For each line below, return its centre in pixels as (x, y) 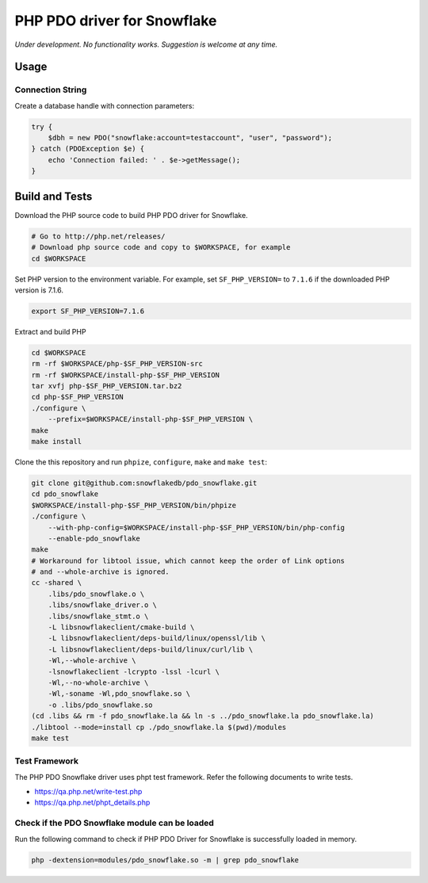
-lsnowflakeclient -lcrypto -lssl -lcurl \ (134, 671)
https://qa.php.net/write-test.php (88, 792)
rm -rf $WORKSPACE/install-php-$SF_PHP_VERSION (125, 375)
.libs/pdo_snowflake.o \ (96, 594)
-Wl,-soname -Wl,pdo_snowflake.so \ (119, 694)
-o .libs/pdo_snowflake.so (101, 705)
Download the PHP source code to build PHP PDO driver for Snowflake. (132, 215)
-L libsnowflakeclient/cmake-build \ (121, 627)
